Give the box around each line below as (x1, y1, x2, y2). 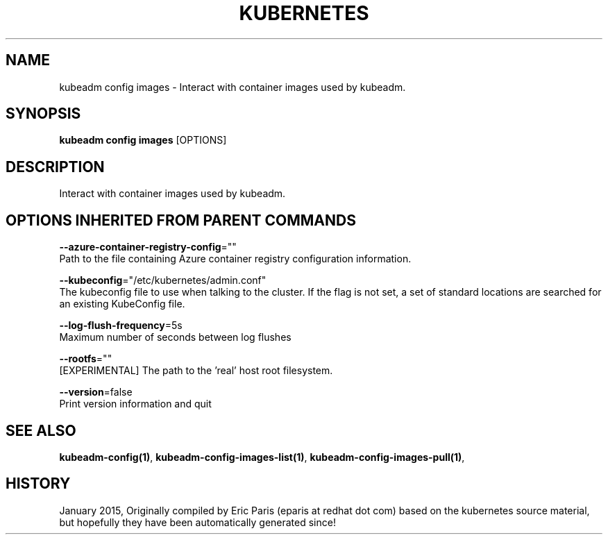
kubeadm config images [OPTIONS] (59, 134, 227, 146)
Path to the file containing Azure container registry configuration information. (59, 253, 412, 265)
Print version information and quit (59, 398, 212, 410)
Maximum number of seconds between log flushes (59, 331, 292, 344)
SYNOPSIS (6, 105, 81, 123)
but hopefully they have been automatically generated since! (59, 516, 336, 528)
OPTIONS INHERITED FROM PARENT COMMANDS (6, 211, 356, 229)
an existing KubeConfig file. (59, 298, 185, 310)
